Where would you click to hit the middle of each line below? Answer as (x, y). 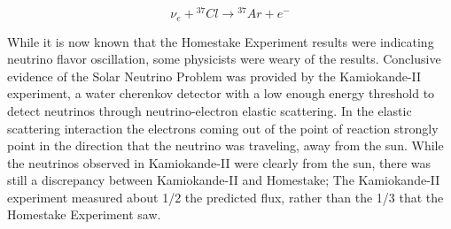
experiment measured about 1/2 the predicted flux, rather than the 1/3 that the (225, 197)
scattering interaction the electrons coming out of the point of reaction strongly (223, 128)
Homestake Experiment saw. (84, 214)
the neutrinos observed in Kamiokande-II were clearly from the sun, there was (219, 162)
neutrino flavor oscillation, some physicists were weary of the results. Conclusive (224, 59)
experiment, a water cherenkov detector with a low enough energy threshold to (221, 93)
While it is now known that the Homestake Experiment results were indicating (221, 41)
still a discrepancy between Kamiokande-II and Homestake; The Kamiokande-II (224, 180)
